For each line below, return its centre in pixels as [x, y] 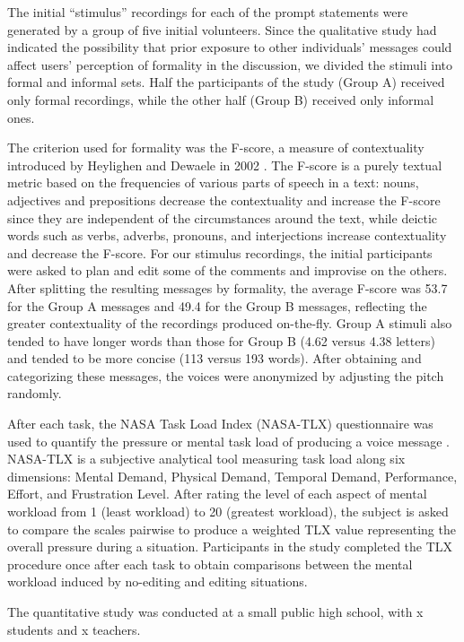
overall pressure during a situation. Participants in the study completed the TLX [230, 547]
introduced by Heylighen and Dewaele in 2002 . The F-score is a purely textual [225, 165]
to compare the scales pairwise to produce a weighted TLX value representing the [232, 529]
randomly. [35, 393]
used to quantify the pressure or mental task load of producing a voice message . [228, 441]
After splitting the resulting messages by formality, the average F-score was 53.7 [228, 287]
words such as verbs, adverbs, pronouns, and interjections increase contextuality [227, 235]
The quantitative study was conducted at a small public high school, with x [215, 612]
